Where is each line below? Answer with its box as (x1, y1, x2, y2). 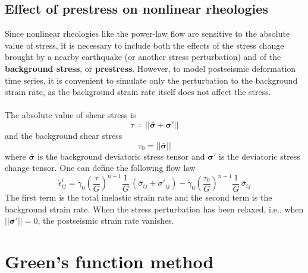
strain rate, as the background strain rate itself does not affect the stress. (5, 85, 271, 98)
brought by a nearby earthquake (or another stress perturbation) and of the (5, 50, 281, 63)
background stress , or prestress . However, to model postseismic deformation (5, 62, 296, 74)
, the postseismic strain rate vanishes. (37, 214, 174, 227)
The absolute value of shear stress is (5, 109, 136, 121)
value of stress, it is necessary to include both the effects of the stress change (5, 39, 284, 51)
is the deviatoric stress (219, 150, 300, 162)
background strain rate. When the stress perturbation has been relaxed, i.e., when (5, 202, 304, 215)
